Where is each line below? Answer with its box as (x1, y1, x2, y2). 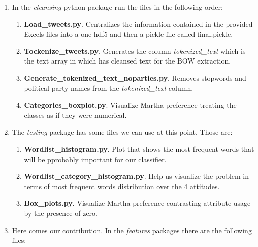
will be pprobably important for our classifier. (24, 153, 167, 164)
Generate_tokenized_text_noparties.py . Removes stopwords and (24, 72, 246, 83)
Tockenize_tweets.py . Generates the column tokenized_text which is (24, 45, 246, 56)
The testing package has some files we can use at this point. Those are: (12, 127, 233, 137)
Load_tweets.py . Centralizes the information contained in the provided (24, 18, 253, 29)
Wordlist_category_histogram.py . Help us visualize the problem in (24, 171, 249, 181)
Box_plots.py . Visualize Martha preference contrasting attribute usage (24, 198, 251, 208)
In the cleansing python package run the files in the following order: (12, 2, 223, 12)
